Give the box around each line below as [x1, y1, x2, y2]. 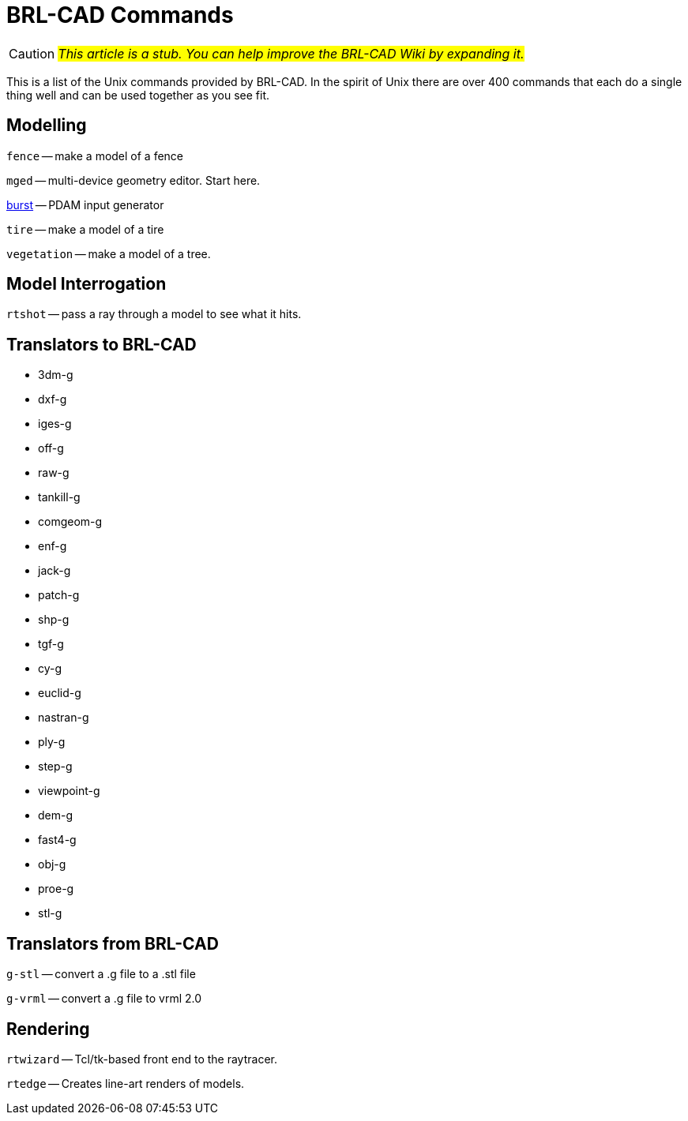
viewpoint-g [38, 784, 100, 798]
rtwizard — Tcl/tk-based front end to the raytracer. [6, 1052, 277, 1066]
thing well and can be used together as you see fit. [6, 88, 270, 102]
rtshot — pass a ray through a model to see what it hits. [6, 307, 302, 321]
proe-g [38, 882, 74, 896]
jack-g [38, 564, 71, 578]
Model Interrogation [6, 274, 167, 294]
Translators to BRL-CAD [6, 334, 197, 354]
